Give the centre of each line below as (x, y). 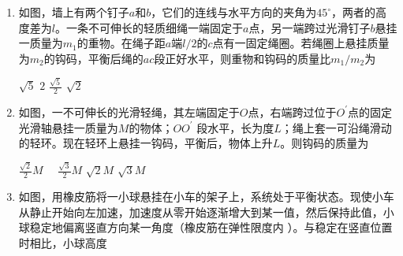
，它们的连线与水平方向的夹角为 (234, 12)
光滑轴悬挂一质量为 (68, 127)
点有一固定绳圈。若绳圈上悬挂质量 (301, 43)
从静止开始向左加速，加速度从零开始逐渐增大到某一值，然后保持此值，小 (206, 211)
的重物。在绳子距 (121, 43)
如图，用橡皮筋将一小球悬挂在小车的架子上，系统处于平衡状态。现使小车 (206, 197)
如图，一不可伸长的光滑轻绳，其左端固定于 (129, 111)
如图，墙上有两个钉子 (74, 12)
